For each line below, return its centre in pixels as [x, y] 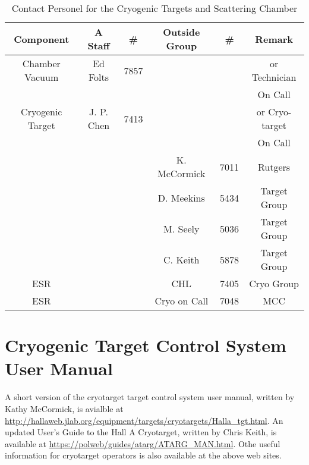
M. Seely [182, 228]
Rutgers [274, 166]
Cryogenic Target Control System [146, 345]
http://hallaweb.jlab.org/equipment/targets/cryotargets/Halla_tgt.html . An [144, 420]
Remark [274, 39]
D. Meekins [181, 197]
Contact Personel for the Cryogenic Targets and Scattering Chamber [154, 8]
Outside [182, 32]
